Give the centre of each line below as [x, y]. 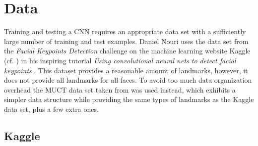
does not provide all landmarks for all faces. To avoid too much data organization [128, 80]
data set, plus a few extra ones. [51, 109]
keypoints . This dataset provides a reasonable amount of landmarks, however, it [126, 70]
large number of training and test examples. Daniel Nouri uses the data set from [126, 41]
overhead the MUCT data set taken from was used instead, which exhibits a [120, 89]
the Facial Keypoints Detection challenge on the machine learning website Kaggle [127, 51]
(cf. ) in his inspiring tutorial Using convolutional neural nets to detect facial [120, 60]
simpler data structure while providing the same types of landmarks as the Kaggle [129, 99]
